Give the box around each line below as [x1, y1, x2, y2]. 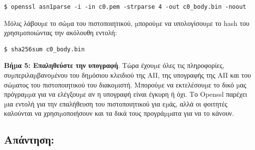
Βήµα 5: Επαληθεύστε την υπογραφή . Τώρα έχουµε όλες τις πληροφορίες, [4, 60, 225, 70]
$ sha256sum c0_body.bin [4, 45, 85, 53]
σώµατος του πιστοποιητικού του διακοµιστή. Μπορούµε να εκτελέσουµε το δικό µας [4, 79, 247, 89]
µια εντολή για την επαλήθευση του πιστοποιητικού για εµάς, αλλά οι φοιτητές [4, 98, 228, 108]
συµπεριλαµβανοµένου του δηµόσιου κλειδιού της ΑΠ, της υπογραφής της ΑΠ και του [4, 69, 251, 80]
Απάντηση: [4, 132, 54, 147]
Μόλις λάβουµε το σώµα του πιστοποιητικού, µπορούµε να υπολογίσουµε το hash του [4, 18, 250, 28]
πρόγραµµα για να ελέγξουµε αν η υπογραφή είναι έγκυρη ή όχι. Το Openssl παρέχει [4, 89, 247, 99]
